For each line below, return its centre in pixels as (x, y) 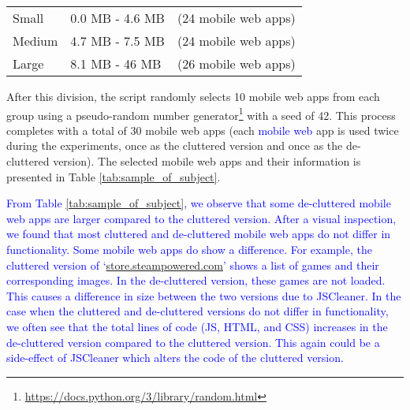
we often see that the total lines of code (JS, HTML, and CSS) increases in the (197, 326)
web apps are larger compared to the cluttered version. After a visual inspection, (201, 218)
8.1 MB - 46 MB (116, 63)
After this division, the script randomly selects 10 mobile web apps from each (193, 96)
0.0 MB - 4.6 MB (117, 18)
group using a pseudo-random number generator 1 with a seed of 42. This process (201, 114)
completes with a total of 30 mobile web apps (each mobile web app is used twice (203, 130)
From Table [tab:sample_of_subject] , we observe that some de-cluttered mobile (199, 203)
